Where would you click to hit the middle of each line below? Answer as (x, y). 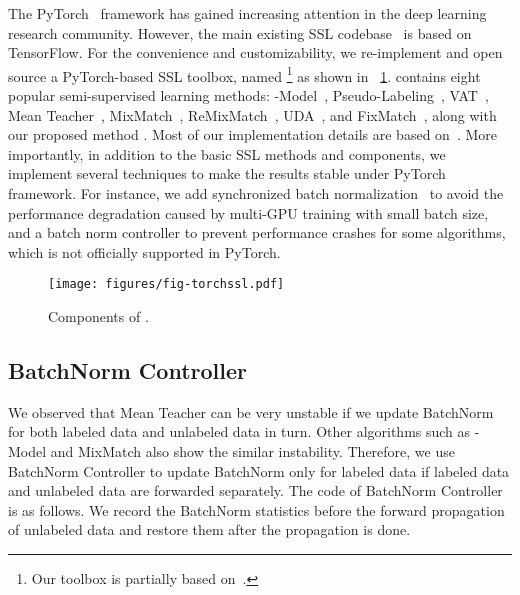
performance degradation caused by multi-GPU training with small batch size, (248, 212)
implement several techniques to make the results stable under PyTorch (227, 173)
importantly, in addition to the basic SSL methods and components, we (227, 153)
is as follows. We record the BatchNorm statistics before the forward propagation (256, 509)
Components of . (98, 316)
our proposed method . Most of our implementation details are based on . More (252, 134)
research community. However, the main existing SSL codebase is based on (240, 32)
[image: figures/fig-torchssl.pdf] (166, 284)
